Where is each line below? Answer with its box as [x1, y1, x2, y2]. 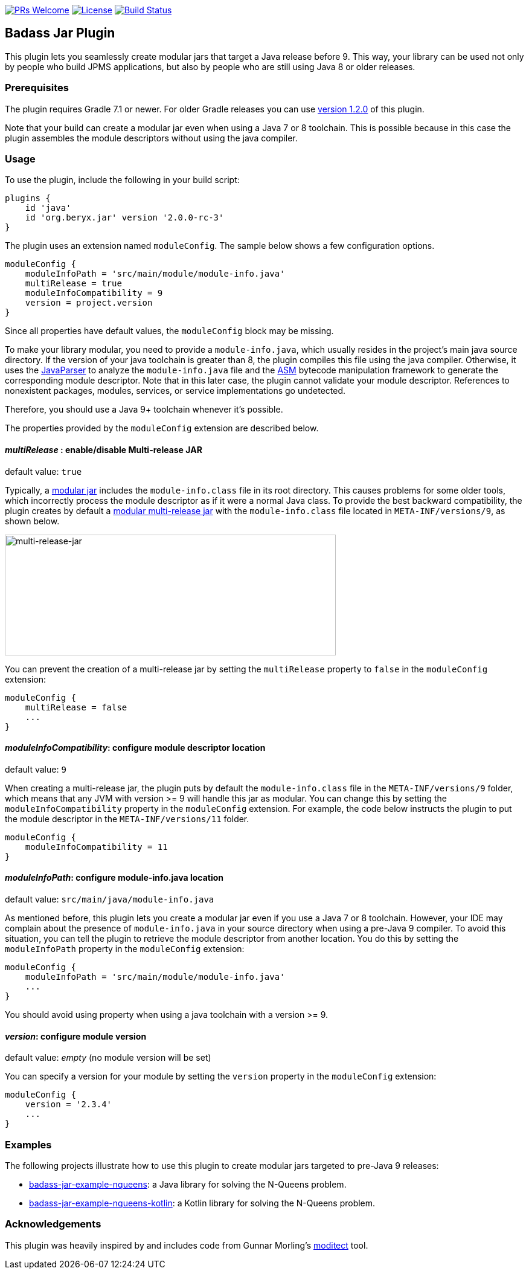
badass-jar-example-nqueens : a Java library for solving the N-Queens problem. [29, 1179, 347, 1189]
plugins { [5, 193, 51, 204]
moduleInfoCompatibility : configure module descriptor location [5, 742, 266, 753]
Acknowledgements [5, 1218, 101, 1231]
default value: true [5, 466, 82, 477]
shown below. [5, 515, 60, 526]
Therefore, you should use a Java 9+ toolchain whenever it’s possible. [5, 404, 283, 415]
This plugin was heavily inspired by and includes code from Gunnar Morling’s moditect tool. [5, 1240, 368, 1250]
